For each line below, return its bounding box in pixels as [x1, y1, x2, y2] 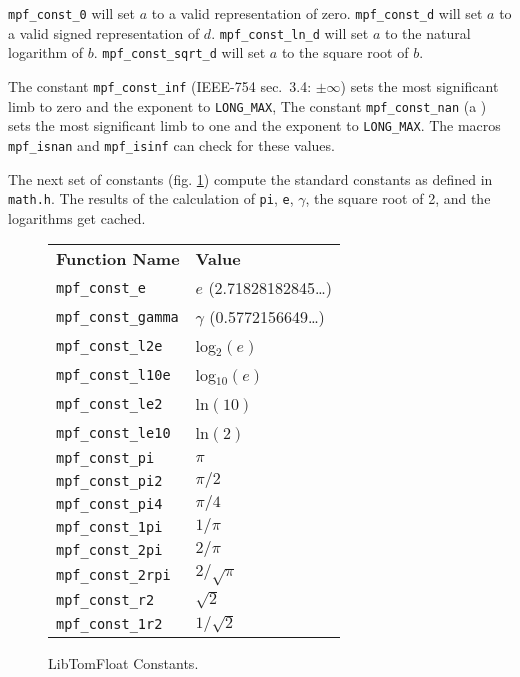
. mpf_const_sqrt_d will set [93, 42, 266, 63]
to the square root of [281, 42, 409, 63]
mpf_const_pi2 [56, 472, 163, 489]
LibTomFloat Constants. [48, 652, 199, 673]
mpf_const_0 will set [8, 3, 136, 23]
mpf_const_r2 [56, 591, 155, 608]
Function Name [56, 247, 180, 271]
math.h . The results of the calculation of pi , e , [8, 188, 294, 209]
